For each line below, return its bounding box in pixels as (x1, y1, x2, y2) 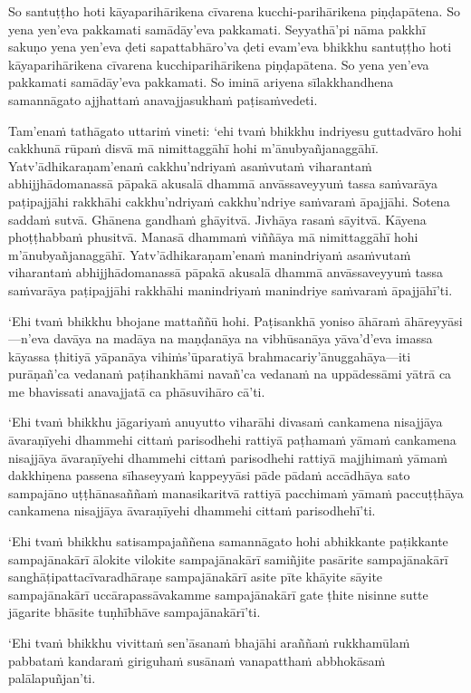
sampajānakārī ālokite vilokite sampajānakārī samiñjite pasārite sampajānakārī (8, 549, 448, 568)
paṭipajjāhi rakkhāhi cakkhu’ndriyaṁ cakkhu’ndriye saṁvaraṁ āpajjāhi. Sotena (8, 191, 450, 210)
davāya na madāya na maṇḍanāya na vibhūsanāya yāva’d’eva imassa (53, 329, 433, 348)
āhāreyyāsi (404, 311, 463, 330)
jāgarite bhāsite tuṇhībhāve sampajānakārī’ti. (8, 602, 261, 621)
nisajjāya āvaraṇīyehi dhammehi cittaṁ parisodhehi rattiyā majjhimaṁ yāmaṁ (8, 448, 447, 467)
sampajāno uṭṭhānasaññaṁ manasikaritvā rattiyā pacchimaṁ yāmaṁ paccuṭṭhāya (8, 483, 464, 502)
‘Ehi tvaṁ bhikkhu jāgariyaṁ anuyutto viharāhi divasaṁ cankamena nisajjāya (8, 412, 443, 431)
